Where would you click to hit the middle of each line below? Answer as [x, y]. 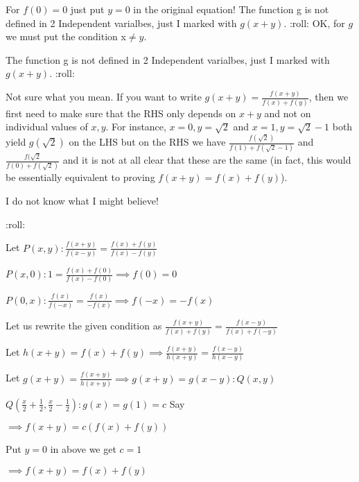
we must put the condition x [66, 36]
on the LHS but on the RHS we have [147, 142]
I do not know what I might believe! [82, 201]
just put [87, 9]
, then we [329, 97]
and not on [288, 113]
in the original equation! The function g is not [231, 9]
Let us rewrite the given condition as [84, 326]
